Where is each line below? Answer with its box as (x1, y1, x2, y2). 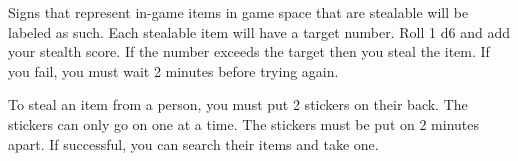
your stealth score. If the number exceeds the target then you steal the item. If (8, 41, 490, 62)
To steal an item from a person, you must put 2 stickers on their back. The (8, 94, 468, 115)
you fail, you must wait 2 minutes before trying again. (8, 60, 339, 81)
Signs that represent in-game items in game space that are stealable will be (8, 2, 469, 22)
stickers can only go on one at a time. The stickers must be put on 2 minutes (8, 113, 480, 134)
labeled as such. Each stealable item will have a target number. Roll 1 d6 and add (8, 21, 510, 42)
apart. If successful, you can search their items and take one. (8, 133, 379, 154)
